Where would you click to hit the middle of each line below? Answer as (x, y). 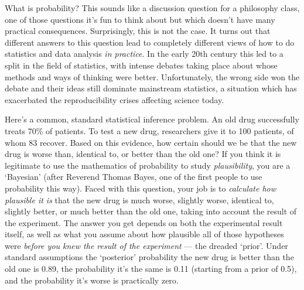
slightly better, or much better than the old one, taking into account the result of (151, 211)
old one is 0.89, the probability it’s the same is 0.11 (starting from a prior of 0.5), (151, 269)
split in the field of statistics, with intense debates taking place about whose (141, 65)
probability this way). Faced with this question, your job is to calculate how (140, 188)
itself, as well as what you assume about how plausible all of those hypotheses (144, 234)
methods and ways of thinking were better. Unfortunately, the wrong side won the (152, 76)
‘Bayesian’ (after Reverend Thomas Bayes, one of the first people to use (134, 177)
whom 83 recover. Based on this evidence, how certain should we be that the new (151, 142)
